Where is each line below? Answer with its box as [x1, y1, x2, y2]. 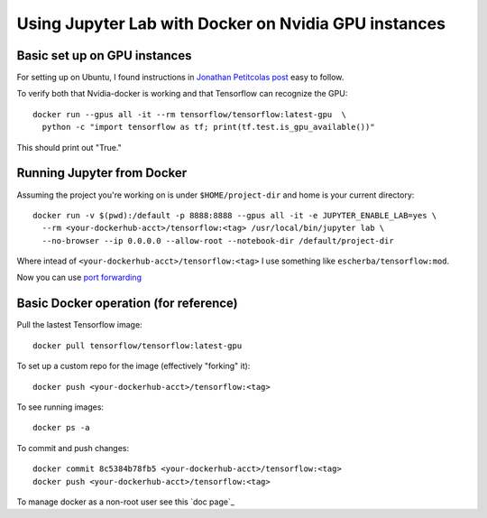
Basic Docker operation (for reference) [16, 296, 238, 311]
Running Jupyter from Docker [16, 165, 188, 180]
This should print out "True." [16, 142, 122, 153]
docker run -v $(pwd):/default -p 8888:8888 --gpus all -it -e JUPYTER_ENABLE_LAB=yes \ [32, 210, 437, 220]
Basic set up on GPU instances [16, 48, 192, 63]
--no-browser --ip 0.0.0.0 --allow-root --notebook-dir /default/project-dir [41, 236, 394, 245]
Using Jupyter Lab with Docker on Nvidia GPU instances [16, 14, 446, 33]
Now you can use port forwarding [16, 272, 142, 283]
